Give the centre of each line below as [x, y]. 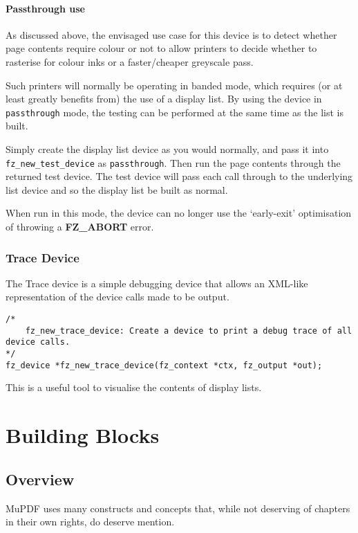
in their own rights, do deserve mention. [90, 522]
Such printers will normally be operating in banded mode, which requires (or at [174, 85]
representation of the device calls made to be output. [117, 297]
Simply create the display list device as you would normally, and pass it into [167, 149]
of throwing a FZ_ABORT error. [80, 227]
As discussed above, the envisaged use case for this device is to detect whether [171, 34]
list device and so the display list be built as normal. [117, 189]
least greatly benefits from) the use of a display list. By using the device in [164, 99]
